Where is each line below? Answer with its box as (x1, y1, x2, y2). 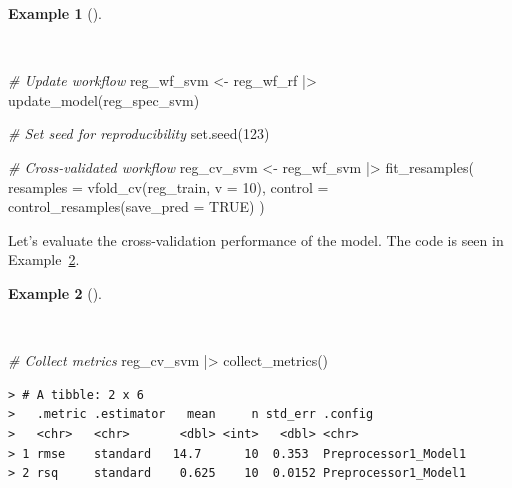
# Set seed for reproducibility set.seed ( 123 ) (8, 123, 270, 144)
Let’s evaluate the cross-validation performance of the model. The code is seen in (8, 229, 504, 250)
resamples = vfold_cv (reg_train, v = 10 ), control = (8, 176, 329, 197)
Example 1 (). (8, 3, 102, 23)
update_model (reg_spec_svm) (8, 89, 200, 110)
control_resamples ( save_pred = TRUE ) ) (8, 196, 265, 217)
